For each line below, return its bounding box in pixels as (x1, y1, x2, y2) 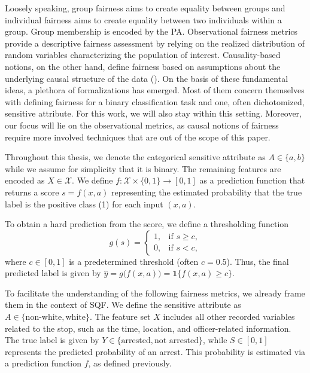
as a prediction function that (199, 174, 305, 186)
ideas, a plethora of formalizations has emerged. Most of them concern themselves (5, 84, 305, 96)
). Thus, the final (226, 255, 289, 267)
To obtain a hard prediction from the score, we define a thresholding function (5, 218, 289, 230)
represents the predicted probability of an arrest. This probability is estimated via (5, 345, 306, 357)
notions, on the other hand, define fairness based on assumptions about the (5, 60, 281, 72)
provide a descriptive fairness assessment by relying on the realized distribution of (5, 36, 305, 49)
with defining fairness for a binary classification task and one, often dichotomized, (5, 95, 305, 108)
